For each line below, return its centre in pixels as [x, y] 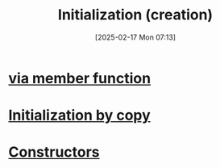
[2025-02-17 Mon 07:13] [135, 37]
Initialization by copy [79, 115]
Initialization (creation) [135, 15]
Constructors [54, 152]
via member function [80, 78]
